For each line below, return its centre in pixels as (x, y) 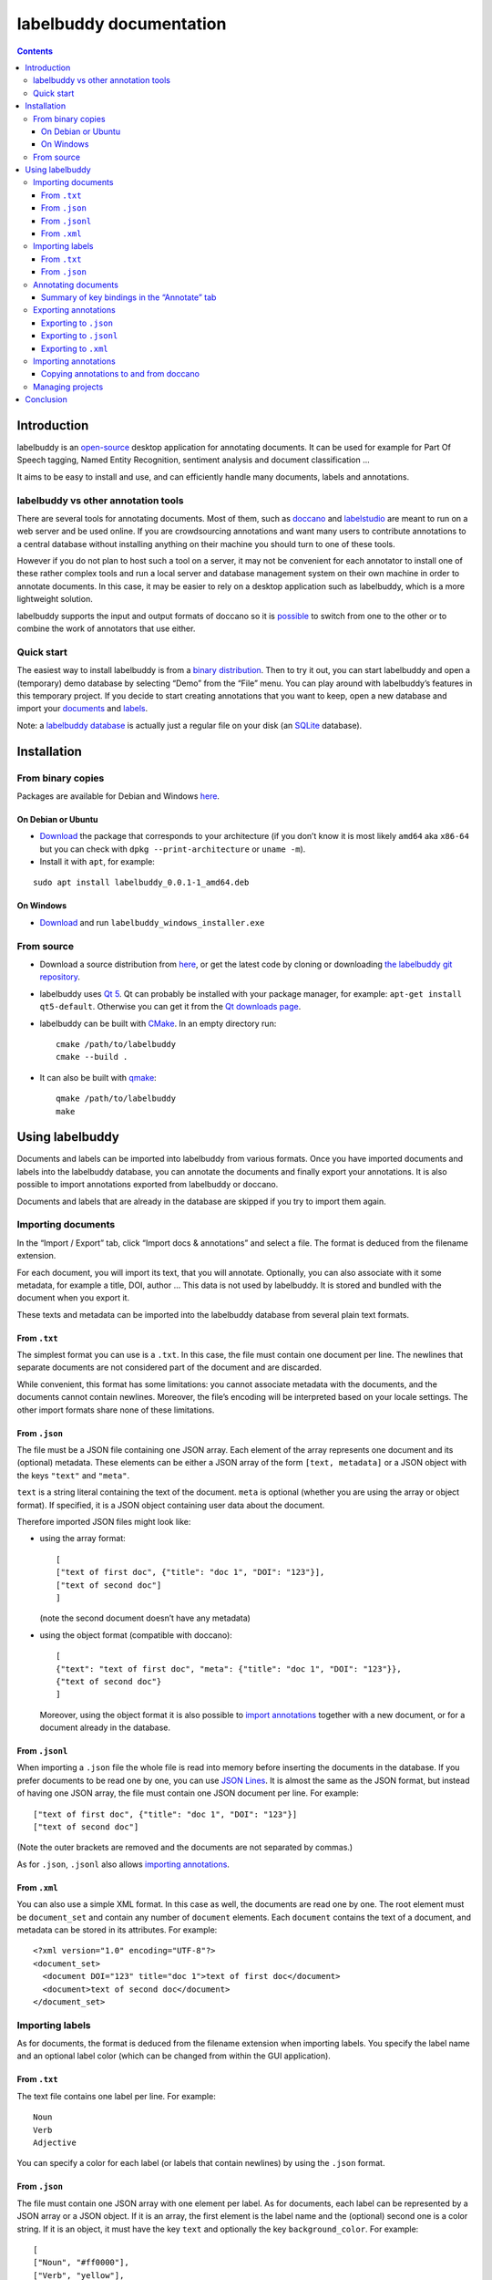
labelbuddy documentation (122, 24)
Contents (35, 51)
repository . (60, 977)
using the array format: (83, 1539)
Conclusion (46, 399)
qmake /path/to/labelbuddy (116, 1099)
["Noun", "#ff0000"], (81, 2263)
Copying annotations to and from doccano (121, 374)
